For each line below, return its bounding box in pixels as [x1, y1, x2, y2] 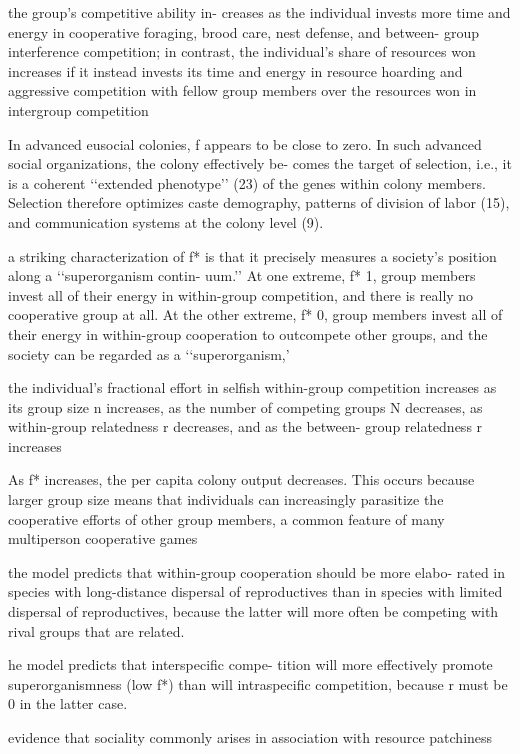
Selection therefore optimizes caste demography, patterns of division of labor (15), [8, 192, 510, 213]
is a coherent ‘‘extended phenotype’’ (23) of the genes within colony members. [8, 172, 486, 193]
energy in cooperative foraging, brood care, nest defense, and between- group [8, 21, 479, 42]
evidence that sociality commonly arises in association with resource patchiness [8, 727, 493, 747]
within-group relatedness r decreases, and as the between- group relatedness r [8, 416, 483, 437]
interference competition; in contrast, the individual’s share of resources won [8, 41, 476, 62]
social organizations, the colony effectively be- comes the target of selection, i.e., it [8, 153, 512, 174]
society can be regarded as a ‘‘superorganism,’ [8, 343, 290, 364]
